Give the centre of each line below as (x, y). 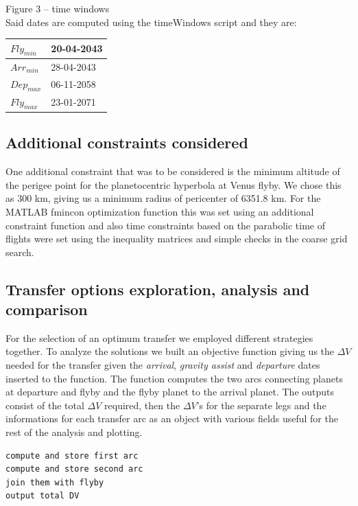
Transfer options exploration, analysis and (158, 289)
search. (20, 252)
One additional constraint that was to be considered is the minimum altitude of (173, 171)
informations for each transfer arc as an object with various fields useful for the (172, 418)
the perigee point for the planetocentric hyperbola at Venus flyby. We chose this (174, 184)
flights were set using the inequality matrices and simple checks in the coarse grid (177, 239)
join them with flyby (55, 482)
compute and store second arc (74, 469)
